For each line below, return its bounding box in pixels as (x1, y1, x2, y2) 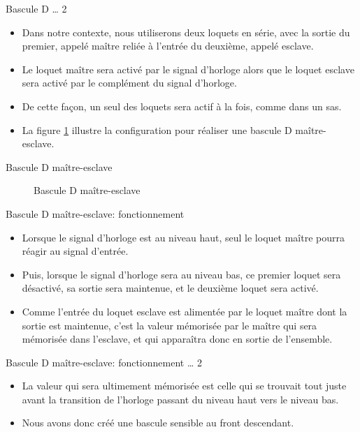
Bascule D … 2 (6, 1, 67, 15)
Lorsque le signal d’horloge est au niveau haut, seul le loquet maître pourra (22, 230, 345, 244)
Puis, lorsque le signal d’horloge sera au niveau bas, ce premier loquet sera (22, 267, 341, 281)
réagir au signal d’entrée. (22, 244, 129, 258)
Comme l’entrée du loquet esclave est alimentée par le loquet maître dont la (22, 304, 347, 318)
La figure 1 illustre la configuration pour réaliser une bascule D (22, 122, 292, 137)
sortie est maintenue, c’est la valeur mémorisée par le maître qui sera (22, 318, 317, 332)
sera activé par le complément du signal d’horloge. (22, 75, 237, 90)
